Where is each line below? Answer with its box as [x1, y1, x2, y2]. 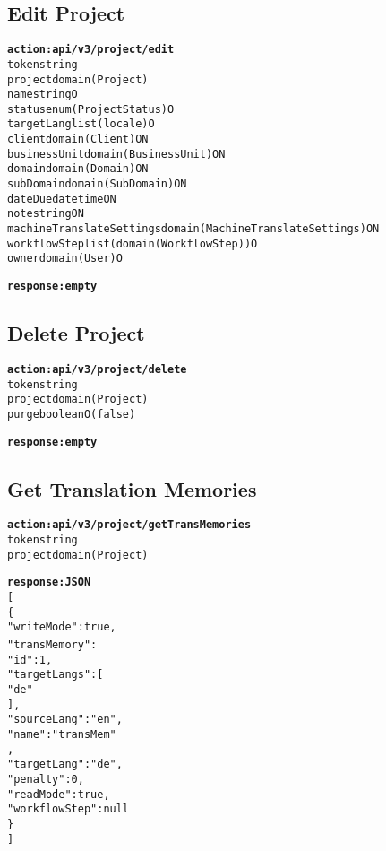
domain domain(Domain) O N [7, 162, 149, 176]
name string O [7, 88, 78, 101]
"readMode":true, [7, 787, 110, 801]
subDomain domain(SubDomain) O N [7, 178, 187, 191]
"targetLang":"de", [7, 758, 123, 771]
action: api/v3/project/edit [7, 43, 175, 56]
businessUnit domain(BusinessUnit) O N [7, 147, 226, 161]
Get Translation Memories [7, 474, 257, 502]
